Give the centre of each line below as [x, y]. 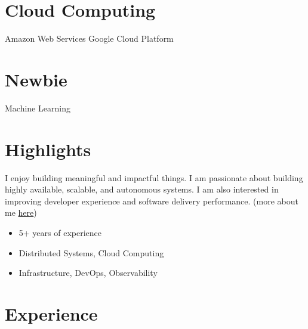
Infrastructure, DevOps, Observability [88, 273]
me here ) [21, 212]
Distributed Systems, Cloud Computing [91, 252]
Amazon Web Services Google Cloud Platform [89, 38]
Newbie [36, 79]
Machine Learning [38, 108]
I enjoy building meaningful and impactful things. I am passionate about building [154, 177]
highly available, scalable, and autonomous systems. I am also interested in [142, 189]
